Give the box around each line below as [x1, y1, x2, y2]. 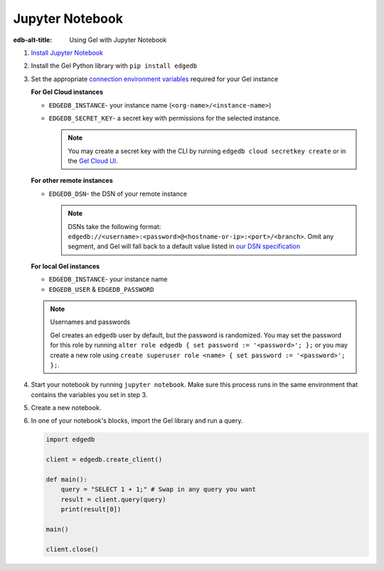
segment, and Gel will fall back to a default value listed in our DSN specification [68, 242, 301, 250]
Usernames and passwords [50, 317, 131, 327]
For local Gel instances [31, 262, 100, 270]
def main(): [46, 475, 88, 484]
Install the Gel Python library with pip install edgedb [31, 61, 198, 70]
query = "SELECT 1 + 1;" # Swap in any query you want [60, 485, 256, 494]
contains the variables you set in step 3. [31, 390, 148, 399]
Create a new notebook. [31, 403, 102, 412]
